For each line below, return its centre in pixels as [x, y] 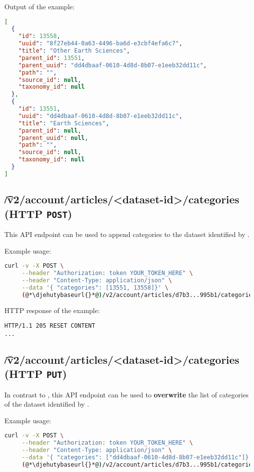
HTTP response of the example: [52, 310]
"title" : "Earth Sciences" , [64, 123]
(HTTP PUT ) [36, 374]
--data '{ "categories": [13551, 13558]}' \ [95, 287]
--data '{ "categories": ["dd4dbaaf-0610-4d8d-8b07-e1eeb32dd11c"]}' [137, 458]
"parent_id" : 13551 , [51, 58]
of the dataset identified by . [47, 404]
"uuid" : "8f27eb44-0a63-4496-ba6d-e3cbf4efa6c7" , [100, 44]
